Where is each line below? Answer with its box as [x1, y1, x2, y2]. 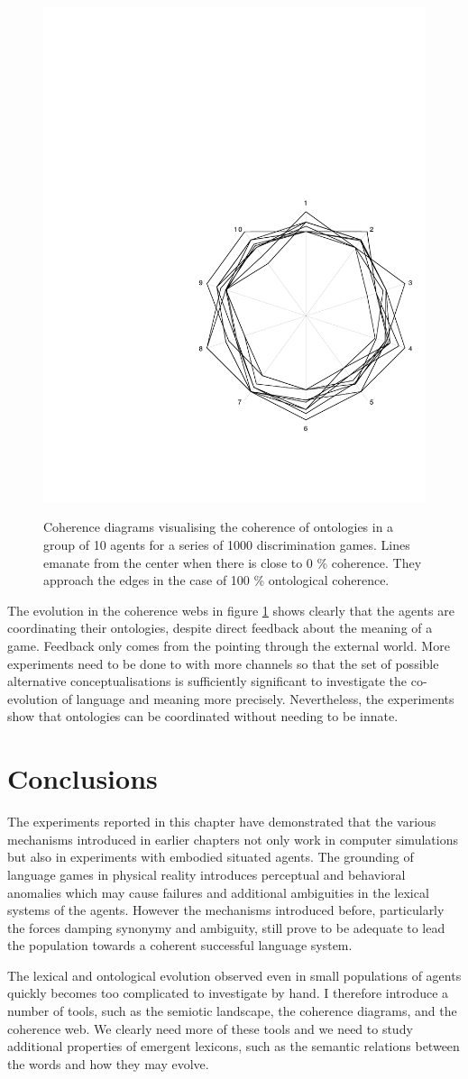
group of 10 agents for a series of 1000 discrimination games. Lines [43, 535, 410, 554]
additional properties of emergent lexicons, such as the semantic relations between [7, 1037, 460, 1056]
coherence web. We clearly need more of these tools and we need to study [7, 1019, 413, 1038]
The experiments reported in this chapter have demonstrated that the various [7, 812, 436, 831]
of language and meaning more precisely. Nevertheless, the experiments [61, 689, 454, 708]
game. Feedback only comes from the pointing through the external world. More [7, 636, 450, 655]
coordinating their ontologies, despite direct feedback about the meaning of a [7, 618, 433, 637]
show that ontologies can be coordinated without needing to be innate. [7, 707, 399, 726]
